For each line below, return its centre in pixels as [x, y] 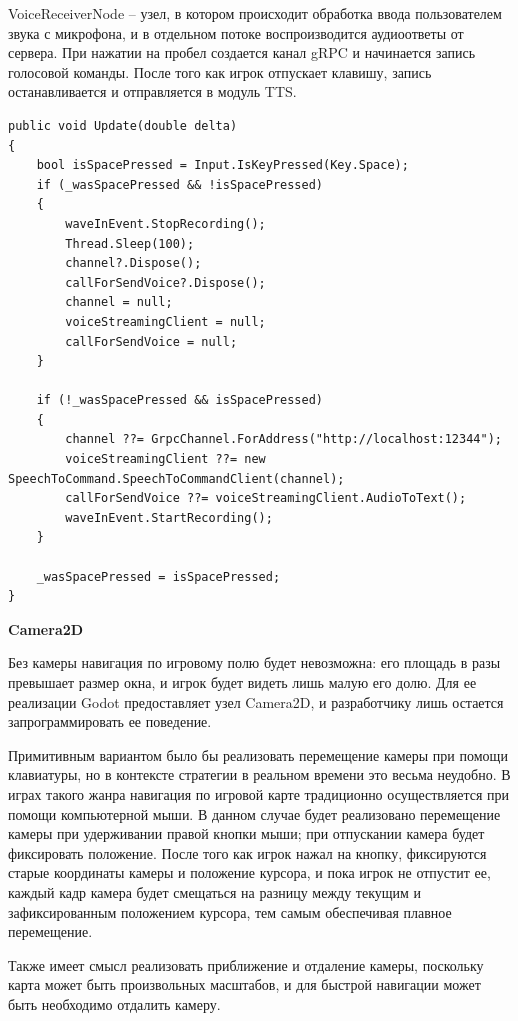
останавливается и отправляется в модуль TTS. [152, 91]
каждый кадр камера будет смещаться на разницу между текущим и [215, 891]
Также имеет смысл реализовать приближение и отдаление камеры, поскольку [246, 964]
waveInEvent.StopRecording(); [165, 223]
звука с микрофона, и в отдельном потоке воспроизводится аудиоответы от [236, 32]
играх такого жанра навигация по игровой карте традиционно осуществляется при [258, 793]
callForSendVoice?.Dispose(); [165, 282]
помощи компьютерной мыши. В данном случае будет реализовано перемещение [254, 813]
